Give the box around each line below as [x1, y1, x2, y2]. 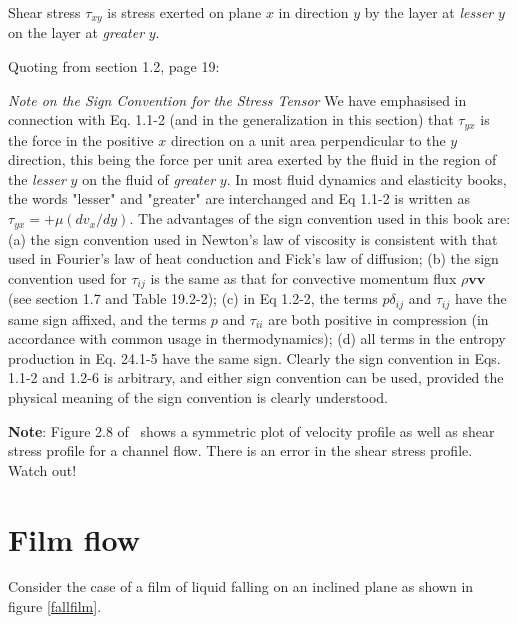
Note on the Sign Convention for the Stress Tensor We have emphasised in [8, 89, 467, 110]
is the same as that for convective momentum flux [150, 267, 457, 288]
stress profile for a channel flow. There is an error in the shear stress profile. [8, 440, 473, 461]
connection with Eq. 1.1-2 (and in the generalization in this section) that [8, 109, 454, 130]
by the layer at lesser [364, 2, 494, 22]
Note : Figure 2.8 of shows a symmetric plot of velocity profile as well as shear [8, 420, 495, 441]
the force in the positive [8, 129, 154, 150]
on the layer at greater [8, 22, 145, 43]
